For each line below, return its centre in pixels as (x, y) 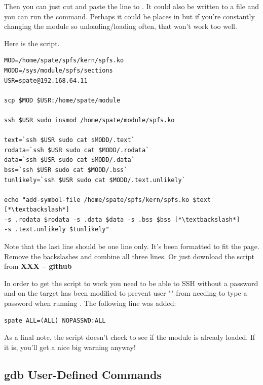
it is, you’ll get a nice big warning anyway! (70, 347)
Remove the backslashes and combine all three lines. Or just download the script (129, 256)
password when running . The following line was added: (90, 303)
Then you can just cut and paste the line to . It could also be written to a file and (132, 6)
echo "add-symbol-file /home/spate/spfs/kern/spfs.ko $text (108, 200)
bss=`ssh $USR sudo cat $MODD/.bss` (66, 170)
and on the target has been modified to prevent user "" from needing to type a (126, 293)
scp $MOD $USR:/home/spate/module (62, 100)
